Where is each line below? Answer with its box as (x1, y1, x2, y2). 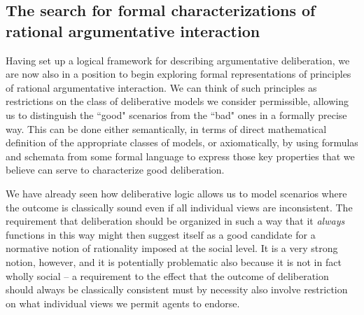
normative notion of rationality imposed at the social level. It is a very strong (6, 241, 338, 255)
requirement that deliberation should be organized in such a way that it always (6, 213, 345, 228)
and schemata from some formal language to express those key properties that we (6, 148, 355, 163)
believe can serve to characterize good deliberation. (6, 162, 225, 177)
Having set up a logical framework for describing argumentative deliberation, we (6, 52, 350, 67)
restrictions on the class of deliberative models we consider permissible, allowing (6, 94, 349, 108)
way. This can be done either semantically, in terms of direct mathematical (6, 121, 327, 136)
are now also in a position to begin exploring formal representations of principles (6, 66, 351, 81)
